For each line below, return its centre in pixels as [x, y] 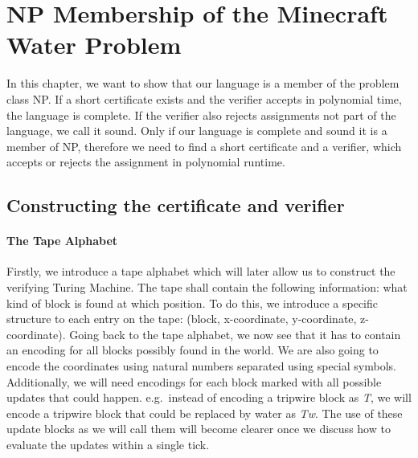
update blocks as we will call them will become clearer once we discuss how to [199, 429]
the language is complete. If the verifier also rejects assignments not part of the [201, 115]
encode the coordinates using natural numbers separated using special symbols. [201, 366]
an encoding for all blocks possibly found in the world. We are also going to [193, 350]
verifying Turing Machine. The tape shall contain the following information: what [207, 287]
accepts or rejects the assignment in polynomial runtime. [146, 162]
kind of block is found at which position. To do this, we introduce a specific [192, 303]
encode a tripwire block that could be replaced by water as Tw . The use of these [205, 413]
